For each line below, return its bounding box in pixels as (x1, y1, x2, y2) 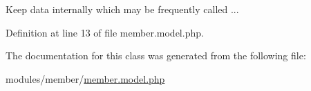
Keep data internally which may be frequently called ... (6, 2, 239, 16)
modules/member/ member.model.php (6, 71, 165, 85)
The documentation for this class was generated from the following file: (6, 48, 306, 63)
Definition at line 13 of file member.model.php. (6, 25, 204, 39)
